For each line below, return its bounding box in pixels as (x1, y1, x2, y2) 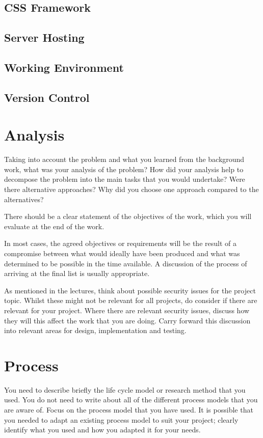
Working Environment (4, 59, 124, 75)
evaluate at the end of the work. (4, 221, 104, 231)
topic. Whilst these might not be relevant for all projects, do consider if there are (4, 295, 257, 306)
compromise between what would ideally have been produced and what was (4, 248, 240, 258)
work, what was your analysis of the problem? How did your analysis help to (4, 163, 244, 174)
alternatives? (4, 194, 44, 204)
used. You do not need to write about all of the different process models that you (4, 394, 258, 405)
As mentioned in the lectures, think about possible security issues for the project (4, 285, 256, 295)
